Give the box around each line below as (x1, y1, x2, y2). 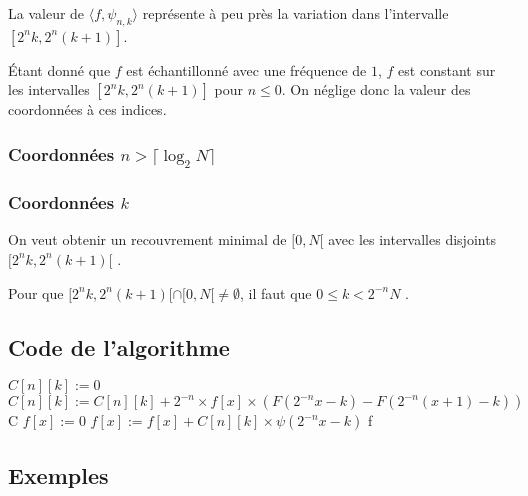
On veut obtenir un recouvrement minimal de (8, 229, 287, 250)
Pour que (8, 282, 64, 303)
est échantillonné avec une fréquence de (126, 59, 367, 80)
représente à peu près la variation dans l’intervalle (142, 3, 449, 23)
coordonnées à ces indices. (8, 99, 167, 120)
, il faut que (240, 282, 312, 303)
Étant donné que (8, 59, 111, 80)
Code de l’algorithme (8, 331, 230, 362)
